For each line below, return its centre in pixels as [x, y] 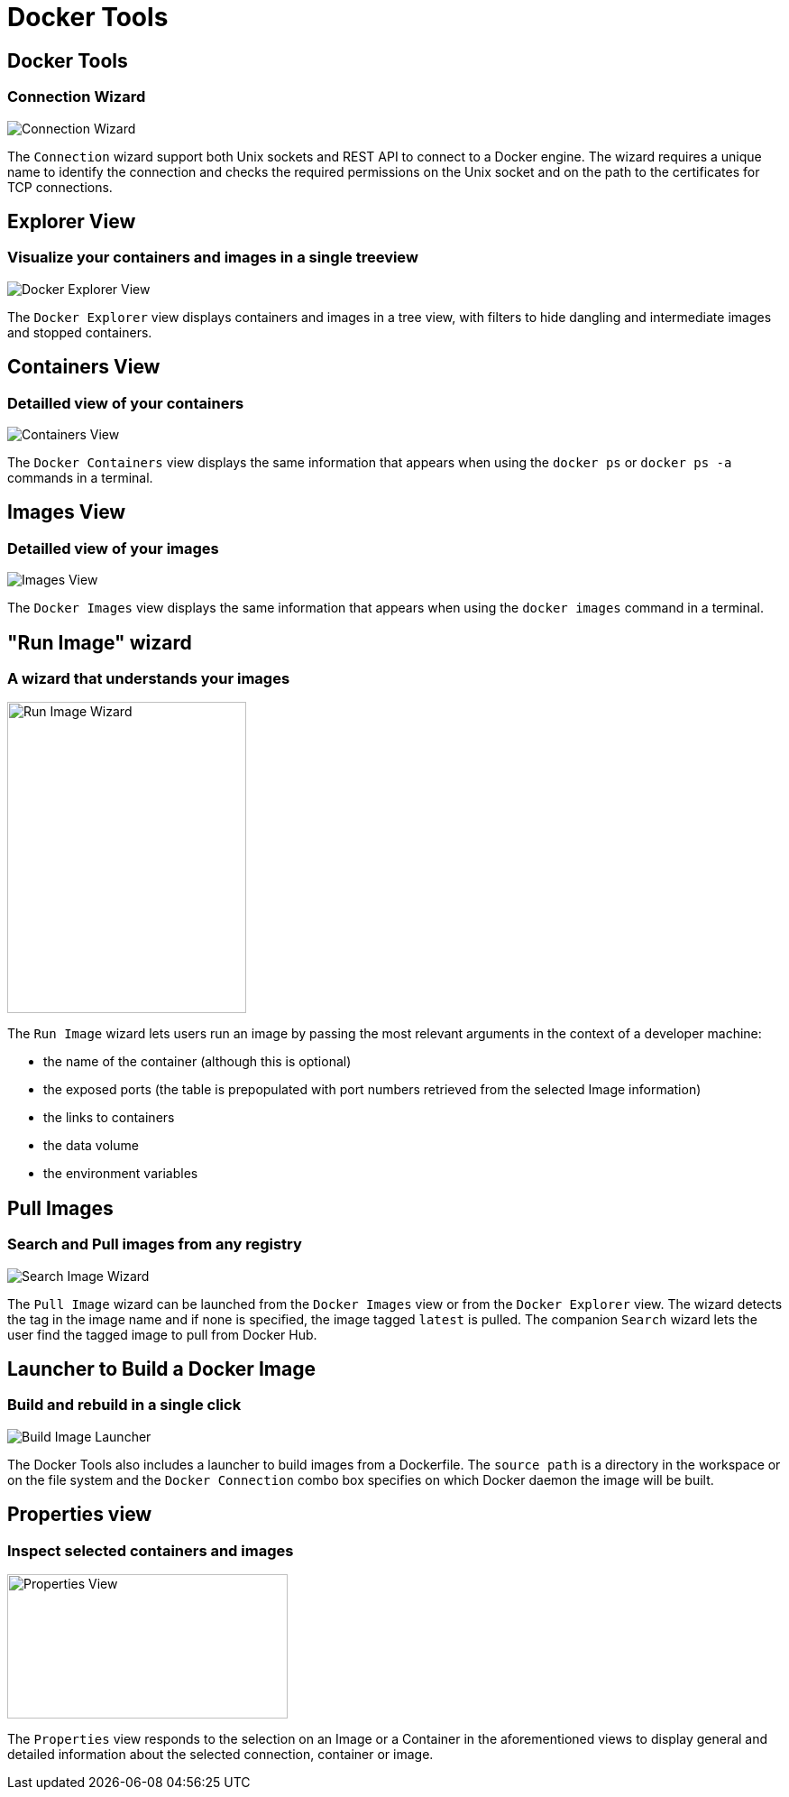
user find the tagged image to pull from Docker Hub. [162, 1334]
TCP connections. [60, 187]
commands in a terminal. [80, 477]
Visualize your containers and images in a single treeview [213, 258]
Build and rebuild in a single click [124, 1405]
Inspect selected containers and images [151, 1550]
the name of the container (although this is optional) [197, 1062]
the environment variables [121, 1174]
